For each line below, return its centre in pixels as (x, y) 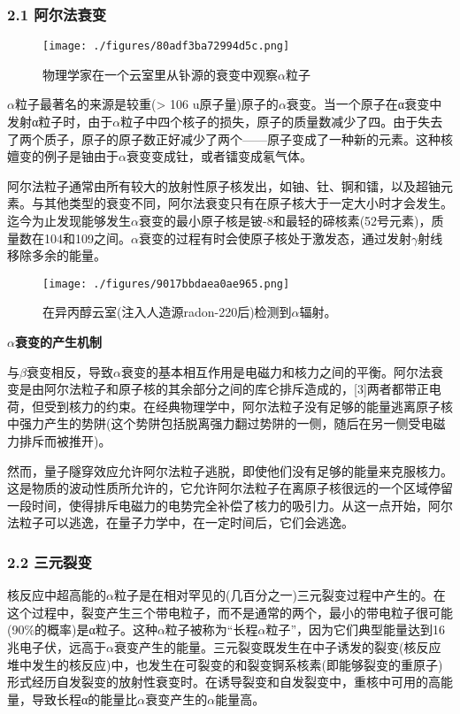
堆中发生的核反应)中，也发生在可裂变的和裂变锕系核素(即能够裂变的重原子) (225, 664)
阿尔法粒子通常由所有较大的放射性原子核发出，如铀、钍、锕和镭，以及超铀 (224, 185)
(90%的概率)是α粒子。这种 (82, 630)
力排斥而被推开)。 (59, 441)
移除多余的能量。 (57, 255)
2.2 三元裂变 (50, 561)
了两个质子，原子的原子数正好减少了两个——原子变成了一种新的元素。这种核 (230, 138)
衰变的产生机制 (58, 342)
